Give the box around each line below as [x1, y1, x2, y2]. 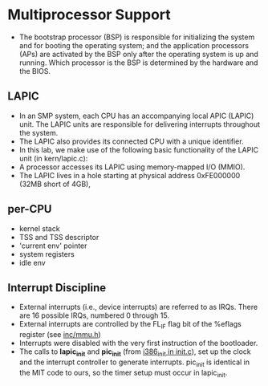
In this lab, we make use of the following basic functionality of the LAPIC [18, 144, 258, 154]
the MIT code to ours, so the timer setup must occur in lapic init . [18, 368, 228, 379]
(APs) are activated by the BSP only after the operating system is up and [18, 49, 258, 59]
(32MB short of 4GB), [18, 179, 91, 189]
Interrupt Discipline [7, 281, 107, 295]
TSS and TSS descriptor [18, 232, 99, 242]
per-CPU [7, 202, 52, 216]
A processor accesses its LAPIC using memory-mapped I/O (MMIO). [18, 162, 246, 172]
